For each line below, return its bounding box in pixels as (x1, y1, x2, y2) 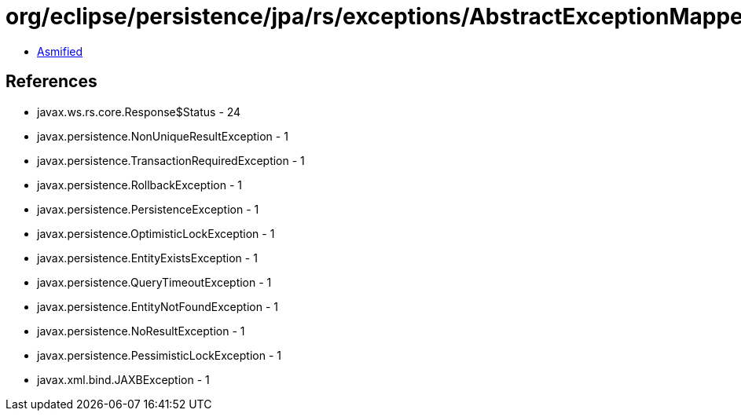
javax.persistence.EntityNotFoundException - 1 (37, 299, 278, 313)
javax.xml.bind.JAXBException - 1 (37, 372, 210, 386)
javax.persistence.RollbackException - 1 (37, 177, 242, 192)
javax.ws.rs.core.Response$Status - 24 (37, 104, 241, 119)
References (6, 71, 97, 92)
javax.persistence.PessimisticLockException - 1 (37, 348, 281, 362)
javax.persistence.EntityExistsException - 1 (37, 251, 258, 265)
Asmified (37, 44, 83, 58)
